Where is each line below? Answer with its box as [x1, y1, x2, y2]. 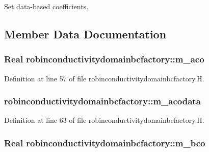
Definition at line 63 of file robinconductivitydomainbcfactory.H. [4, 115, 204, 125]
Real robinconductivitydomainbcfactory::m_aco [4, 53, 204, 66]
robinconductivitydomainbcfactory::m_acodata [4, 95, 201, 107]
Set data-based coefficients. [4, 1, 89, 11]
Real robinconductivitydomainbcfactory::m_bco [4, 136, 205, 149]
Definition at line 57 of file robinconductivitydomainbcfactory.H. [4, 73, 204, 83]
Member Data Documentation [4, 26, 167, 41]
